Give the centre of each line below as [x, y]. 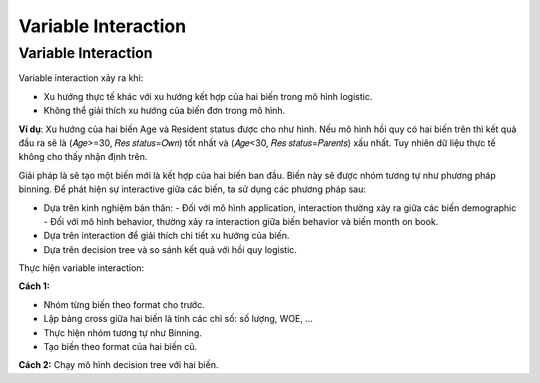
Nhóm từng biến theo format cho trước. [124, 304]
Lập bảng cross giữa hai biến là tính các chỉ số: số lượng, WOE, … [178, 319]
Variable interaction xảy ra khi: [81, 78]
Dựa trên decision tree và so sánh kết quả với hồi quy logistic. [170, 249]
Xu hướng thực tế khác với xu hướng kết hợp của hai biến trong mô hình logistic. [208, 96]
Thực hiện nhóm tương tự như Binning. [122, 332]
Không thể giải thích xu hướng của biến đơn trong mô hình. [164, 111]
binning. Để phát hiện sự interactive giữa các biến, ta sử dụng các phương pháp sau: [192, 189]
